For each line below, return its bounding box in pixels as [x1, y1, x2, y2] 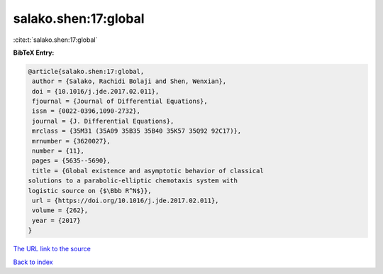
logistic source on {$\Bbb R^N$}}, [28, 187, 152, 194]
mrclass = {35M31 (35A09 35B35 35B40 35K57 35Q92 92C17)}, [32, 127, 242, 135]
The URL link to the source [13, 245, 91, 253]
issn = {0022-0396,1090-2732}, [32, 107, 141, 115]
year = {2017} [32, 217, 81, 224]
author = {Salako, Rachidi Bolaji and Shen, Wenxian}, [32, 77, 227, 85]
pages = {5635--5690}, [32, 157, 111, 165]
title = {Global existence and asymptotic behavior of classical [32, 167, 264, 175]
